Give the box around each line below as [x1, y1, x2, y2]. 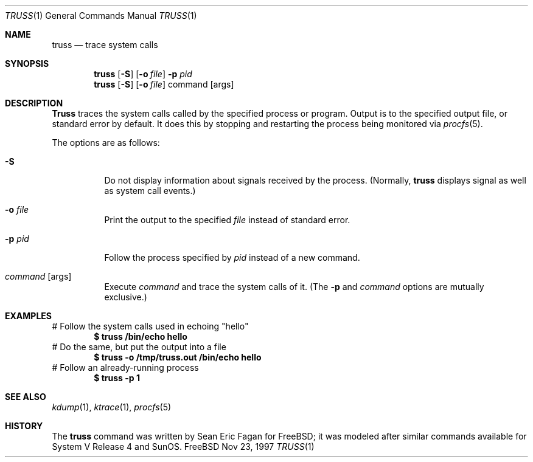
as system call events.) [104, 185, 196, 196]
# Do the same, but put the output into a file [52, 342, 226, 352]
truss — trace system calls [52, 40, 158, 50]
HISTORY [5, 421, 43, 431]
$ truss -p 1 [94, 373, 140, 383]
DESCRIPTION [5, 98, 63, 108]
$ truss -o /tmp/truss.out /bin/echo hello [94, 352, 262, 362]
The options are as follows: [52, 137, 160, 148]
